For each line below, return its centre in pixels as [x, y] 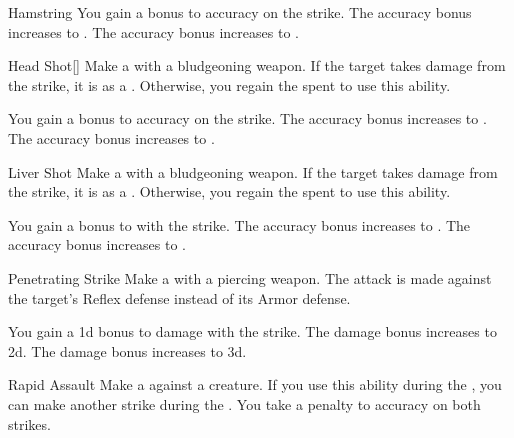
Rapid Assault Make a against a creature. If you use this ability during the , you [255, 384]
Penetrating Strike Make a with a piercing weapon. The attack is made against [250, 277]
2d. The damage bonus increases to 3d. [127, 350]
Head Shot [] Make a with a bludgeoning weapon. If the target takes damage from [257, 65]
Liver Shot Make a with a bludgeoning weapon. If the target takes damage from [253, 171]
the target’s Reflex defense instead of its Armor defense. [179, 297]
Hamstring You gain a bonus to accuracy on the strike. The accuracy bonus [240, 12]
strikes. [29, 423]
